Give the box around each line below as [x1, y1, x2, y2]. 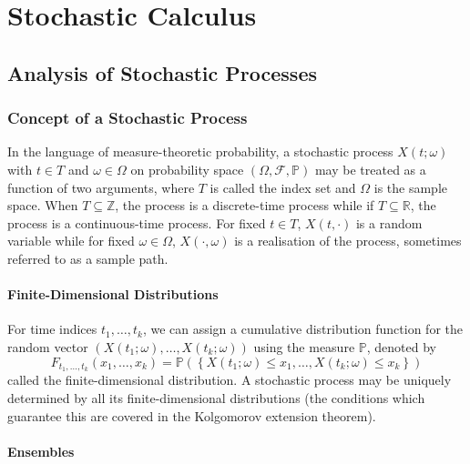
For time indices [7, 319, 97, 338]
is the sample [373, 177, 447, 197]
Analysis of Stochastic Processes [7, 58, 317, 86]
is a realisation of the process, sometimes [234, 231, 462, 250]
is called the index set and [209, 177, 356, 197]
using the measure [253, 337, 355, 356]
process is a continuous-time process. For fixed [7, 213, 266, 232]
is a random [355, 213, 423, 232]
